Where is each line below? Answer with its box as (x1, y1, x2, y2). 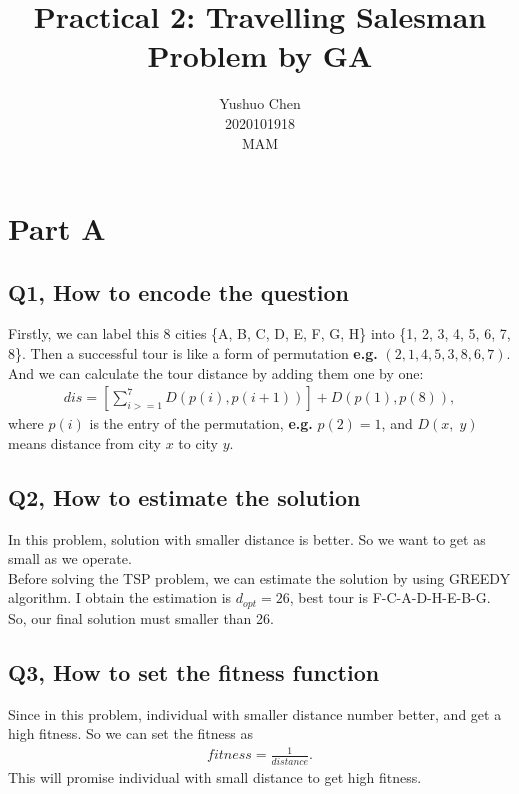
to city (178, 432, 219, 453)
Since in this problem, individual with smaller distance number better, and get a (8, 703, 502, 724)
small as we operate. (8, 548, 132, 569)
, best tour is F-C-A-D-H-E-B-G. (289, 587, 491, 608)
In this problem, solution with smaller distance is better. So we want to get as (8, 528, 486, 549)
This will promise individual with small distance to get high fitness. (8, 766, 422, 787)
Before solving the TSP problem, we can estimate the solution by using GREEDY (8, 567, 511, 588)
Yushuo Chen (219, 93, 301, 114)
